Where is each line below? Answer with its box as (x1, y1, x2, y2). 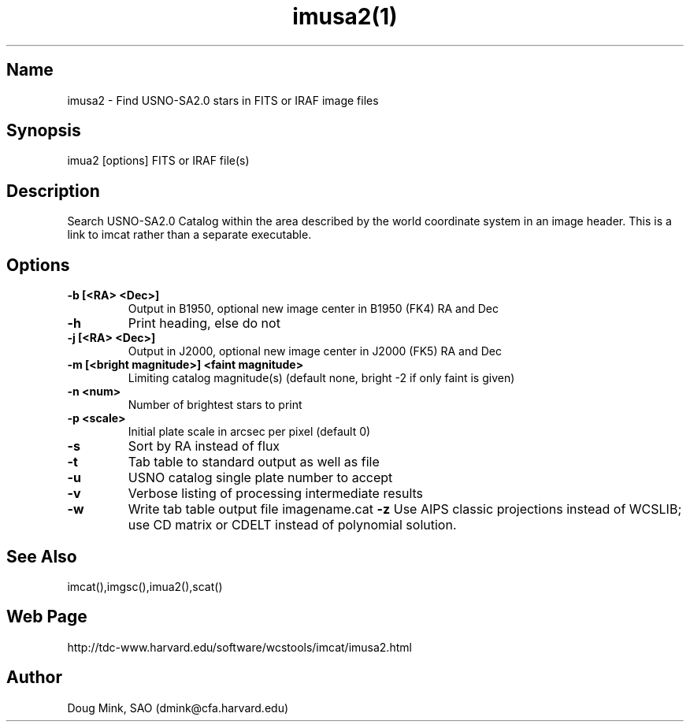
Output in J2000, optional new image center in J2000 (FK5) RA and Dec (128, 344, 502, 358)
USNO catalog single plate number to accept (128, 470, 393, 486)
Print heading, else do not (128, 315, 280, 332)
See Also (6, 546, 77, 566)
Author (6, 667, 62, 688)
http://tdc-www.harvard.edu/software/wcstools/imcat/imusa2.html (67, 640, 412, 654)
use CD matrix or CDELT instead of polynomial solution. (128, 517, 457, 533)
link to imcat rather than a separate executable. (67, 228, 312, 242)
